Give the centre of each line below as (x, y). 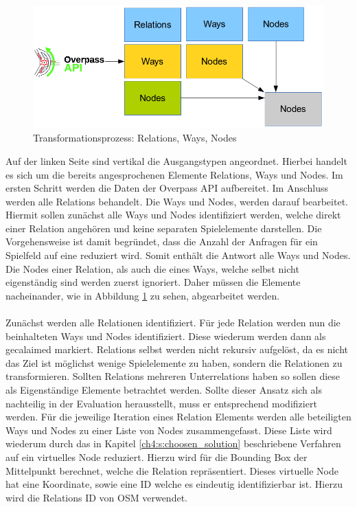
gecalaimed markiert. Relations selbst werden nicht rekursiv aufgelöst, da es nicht (177, 349)
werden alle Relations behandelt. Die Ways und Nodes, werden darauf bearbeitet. (177, 201)
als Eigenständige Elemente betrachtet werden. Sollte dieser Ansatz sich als (164, 390)
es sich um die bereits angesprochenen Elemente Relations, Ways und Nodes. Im (174, 174)
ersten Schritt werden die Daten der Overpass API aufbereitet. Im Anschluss (167, 188)
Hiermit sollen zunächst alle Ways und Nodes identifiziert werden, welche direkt (173, 215)
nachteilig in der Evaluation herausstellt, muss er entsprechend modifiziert (161, 403)
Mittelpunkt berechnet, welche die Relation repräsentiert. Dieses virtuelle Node (172, 470)
